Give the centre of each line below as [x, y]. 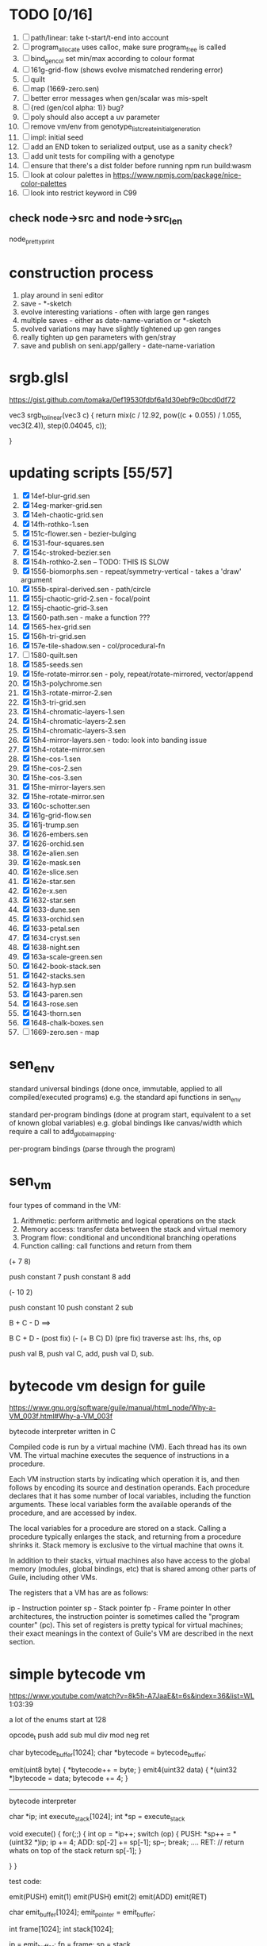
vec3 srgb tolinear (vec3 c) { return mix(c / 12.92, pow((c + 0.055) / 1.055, [125, 416]
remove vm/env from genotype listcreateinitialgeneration [115, 127]
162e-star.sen [53, 881]
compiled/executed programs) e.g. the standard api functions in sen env [125, 1098]
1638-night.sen [55, 947]
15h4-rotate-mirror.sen [68, 749]
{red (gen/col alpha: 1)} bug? [77, 107]
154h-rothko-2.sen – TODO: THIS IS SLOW [100, 562]
